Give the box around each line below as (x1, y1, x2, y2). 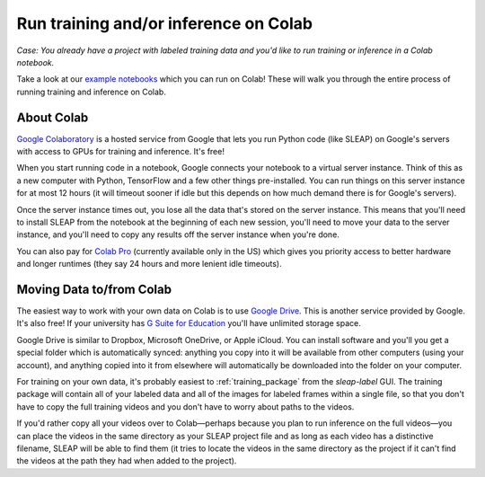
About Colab (16, 110, 89, 125)
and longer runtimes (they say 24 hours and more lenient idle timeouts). (16, 259, 282, 269)
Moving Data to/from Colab (16, 281, 172, 296)
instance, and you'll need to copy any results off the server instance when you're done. (16, 229, 340, 240)
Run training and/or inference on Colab (16, 13, 313, 33)
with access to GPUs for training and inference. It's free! (16, 146, 225, 157)
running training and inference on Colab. (16, 86, 166, 97)
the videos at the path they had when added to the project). (16, 455, 237, 466)
